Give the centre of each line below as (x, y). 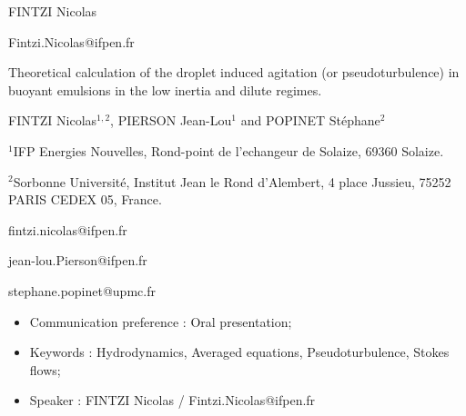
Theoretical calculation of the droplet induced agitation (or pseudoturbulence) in (234, 72)
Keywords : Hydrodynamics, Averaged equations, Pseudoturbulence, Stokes (239, 352)
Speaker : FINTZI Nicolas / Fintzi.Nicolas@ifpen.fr (172, 400)
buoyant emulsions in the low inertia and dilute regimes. (165, 89)
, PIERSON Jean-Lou (171, 120)
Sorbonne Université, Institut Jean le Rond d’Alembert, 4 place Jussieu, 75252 (232, 181)
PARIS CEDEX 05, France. (85, 199)
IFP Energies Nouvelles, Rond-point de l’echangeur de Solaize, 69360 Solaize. (228, 150)
